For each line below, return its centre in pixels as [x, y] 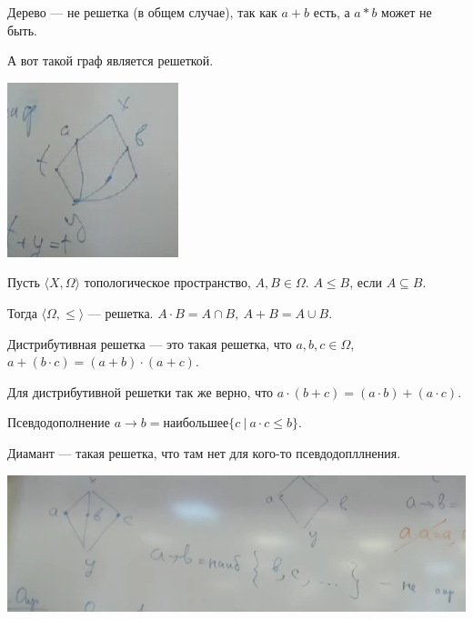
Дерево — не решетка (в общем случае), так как [142, 12]
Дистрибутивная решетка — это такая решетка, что [150, 343]
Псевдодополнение [59, 422]
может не [407, 12]
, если [366, 282]
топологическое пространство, [167, 282]
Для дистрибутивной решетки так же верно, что [141, 391]
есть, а [332, 12]
